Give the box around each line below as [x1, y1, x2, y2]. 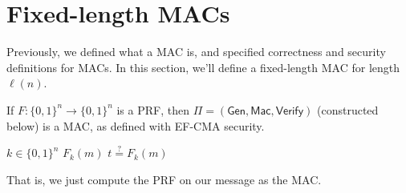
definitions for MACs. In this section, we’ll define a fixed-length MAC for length [6, 58, 400, 75]
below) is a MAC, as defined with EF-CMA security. [6, 117, 265, 134]
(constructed [317, 101, 379, 118]
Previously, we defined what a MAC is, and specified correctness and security [6, 43, 386, 60]
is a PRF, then [116, 101, 189, 118]
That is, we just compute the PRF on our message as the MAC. [6, 171, 322, 187]
